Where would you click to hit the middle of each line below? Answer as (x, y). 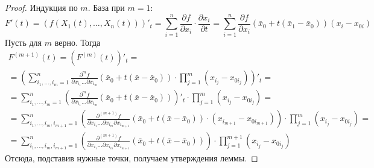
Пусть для (24, 42)
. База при (106, 7)
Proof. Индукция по (41, 7)
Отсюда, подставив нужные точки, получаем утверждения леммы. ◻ (132, 158)
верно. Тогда (78, 42)
